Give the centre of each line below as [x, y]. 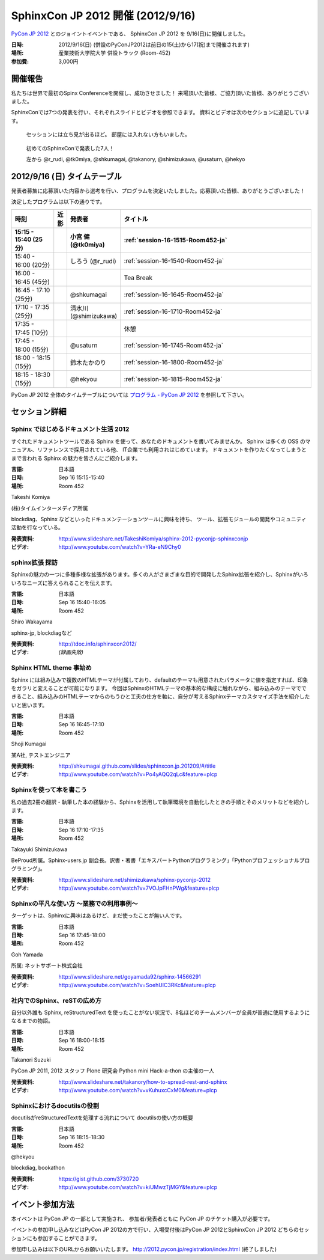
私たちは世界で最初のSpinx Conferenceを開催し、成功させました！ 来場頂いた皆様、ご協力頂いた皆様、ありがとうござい [160, 93]
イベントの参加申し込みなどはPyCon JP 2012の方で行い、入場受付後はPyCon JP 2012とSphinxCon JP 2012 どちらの [155, 1230]
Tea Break [138, 278]
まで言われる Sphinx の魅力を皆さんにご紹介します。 [76, 458]
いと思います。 [29, 705]
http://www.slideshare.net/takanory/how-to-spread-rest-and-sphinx [143, 1081]
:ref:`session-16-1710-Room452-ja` [173, 311]
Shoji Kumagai [29, 744]
